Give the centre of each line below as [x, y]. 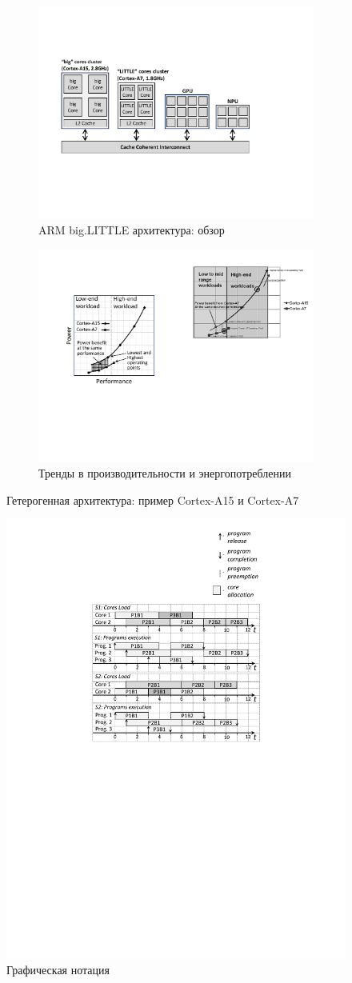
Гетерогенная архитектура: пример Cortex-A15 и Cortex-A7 [153, 499]
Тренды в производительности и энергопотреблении [165, 473]
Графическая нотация [58, 969]
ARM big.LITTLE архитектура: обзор [132, 230]
